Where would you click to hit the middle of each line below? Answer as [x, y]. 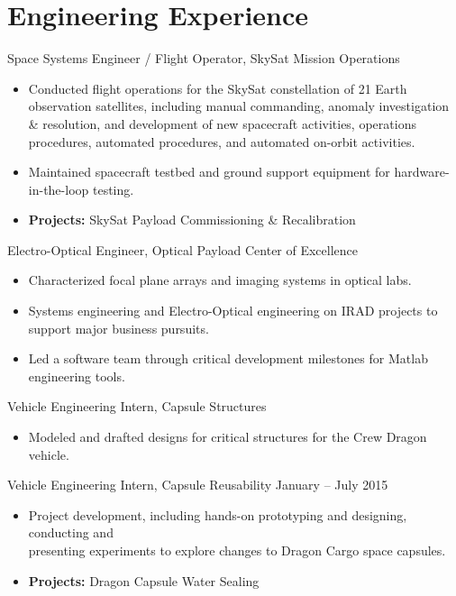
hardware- [422, 172]
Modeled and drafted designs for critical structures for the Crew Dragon [228, 437]
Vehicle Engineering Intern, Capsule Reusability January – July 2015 [198, 485]
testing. [113, 189]
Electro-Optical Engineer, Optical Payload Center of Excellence [183, 249]
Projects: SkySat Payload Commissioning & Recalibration [192, 220]
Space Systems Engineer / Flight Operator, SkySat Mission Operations [204, 58]
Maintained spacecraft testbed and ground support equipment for [209, 172]
